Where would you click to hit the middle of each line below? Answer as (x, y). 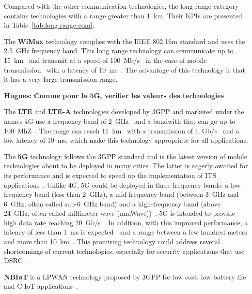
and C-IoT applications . (41, 286)
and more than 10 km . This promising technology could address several (112, 242)
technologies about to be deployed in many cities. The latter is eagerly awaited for (126, 166)
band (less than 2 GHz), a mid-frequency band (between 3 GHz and (137, 194)
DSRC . (16, 260)
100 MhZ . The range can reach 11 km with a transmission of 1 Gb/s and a (122, 130)
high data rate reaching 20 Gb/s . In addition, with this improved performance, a (126, 222)
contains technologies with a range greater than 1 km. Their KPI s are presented (123, 15)
